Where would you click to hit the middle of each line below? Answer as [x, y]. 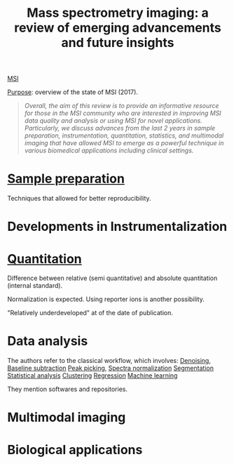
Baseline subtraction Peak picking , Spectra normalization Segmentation [110, 368]
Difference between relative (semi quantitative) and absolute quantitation [112, 278]
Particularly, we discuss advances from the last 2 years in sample [120, 128]
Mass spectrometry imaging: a [118, 13]
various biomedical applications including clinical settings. [109, 151]
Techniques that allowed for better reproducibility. [80, 199]
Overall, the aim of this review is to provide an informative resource [122, 106]
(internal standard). [35, 286]
